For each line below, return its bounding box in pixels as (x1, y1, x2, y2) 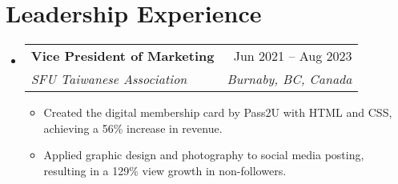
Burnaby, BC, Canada (227, 70, 352, 89)
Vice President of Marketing (30, 46, 215, 66)
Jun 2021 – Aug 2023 (233, 46, 352, 66)
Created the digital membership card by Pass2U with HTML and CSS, (43, 104, 392, 121)
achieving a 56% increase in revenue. (43, 119, 223, 136)
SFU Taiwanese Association (30, 70, 187, 89)
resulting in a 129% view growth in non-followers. (43, 162, 287, 178)
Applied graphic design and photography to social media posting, (43, 146, 364, 163)
